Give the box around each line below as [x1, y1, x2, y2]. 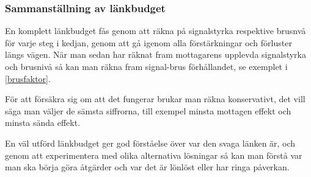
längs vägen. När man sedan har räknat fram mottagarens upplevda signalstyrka [5, 48, 306, 61]
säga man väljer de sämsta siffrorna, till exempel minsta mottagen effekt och [5, 104, 291, 117]
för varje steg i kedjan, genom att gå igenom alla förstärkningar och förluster [5, 36, 292, 49]
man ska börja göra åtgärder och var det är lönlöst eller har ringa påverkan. [5, 161, 290, 173]
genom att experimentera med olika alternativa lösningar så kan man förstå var [5, 148, 302, 161]
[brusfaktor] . [5, 72, 51, 85]
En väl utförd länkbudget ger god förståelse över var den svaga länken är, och [5, 136, 296, 149]
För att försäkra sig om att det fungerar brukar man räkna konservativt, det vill [5, 92, 306, 105]
